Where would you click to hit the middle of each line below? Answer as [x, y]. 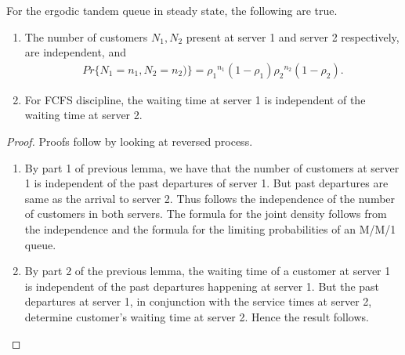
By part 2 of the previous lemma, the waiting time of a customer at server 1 [208, 271]
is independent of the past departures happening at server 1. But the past [202, 286]
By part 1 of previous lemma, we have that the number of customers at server [212, 167]
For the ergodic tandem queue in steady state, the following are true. [172, 10]
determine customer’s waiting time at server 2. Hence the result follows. [197, 316]
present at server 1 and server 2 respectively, [293, 36]
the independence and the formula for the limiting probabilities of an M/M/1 [210, 228]
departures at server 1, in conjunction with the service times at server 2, [198, 301]
